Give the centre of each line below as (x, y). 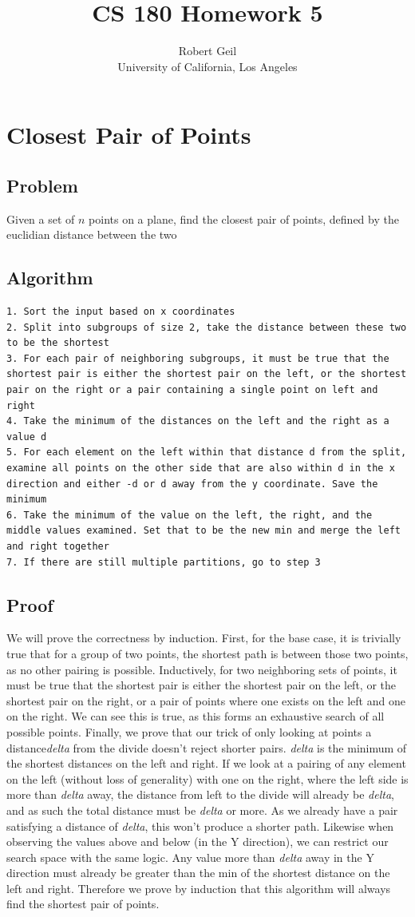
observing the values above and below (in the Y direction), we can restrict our (198, 842)
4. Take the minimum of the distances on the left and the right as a (198, 421)
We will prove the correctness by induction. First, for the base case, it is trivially (204, 638)
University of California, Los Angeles (207, 66)
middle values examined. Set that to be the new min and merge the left (204, 531)
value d (27, 437)
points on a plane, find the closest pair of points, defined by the (244, 218)
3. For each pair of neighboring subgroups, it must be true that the (198, 358)
